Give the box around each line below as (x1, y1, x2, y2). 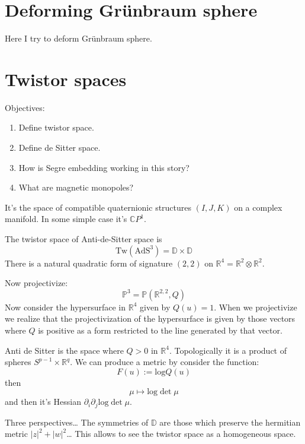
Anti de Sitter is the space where (5, 344, 124, 356)
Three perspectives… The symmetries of (5, 416, 149, 428)
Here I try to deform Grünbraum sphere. (5, 32, 152, 45)
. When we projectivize (214, 300, 297, 313)
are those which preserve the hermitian (159, 416, 301, 428)
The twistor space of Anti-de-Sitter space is (5, 233, 162, 245)
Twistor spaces (5, 66, 127, 91)
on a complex (234, 201, 282, 213)
